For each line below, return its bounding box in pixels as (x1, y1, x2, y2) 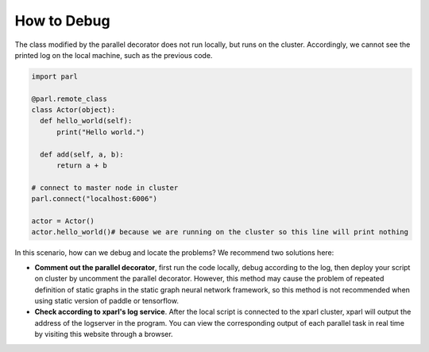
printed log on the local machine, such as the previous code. (14, 50, 213, 60)
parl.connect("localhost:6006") (31, 195, 158, 203)
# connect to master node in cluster (31, 183, 179, 192)
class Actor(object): (31, 106, 116, 114)
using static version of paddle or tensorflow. (34, 296, 179, 305)
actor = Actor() (31, 217, 95, 226)
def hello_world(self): (40, 116, 133, 126)
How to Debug (14, 12, 110, 29)
